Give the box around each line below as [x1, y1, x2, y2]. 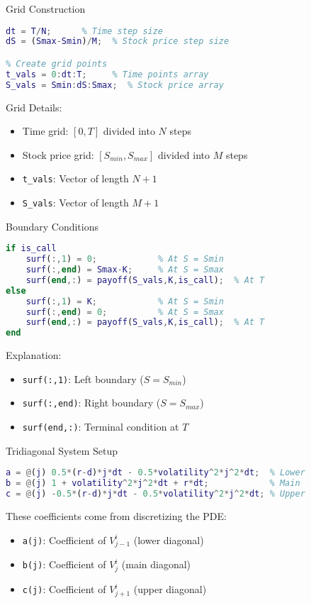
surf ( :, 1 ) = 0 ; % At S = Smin [26, 254, 224, 265]
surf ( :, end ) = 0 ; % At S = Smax [26, 306, 224, 317]
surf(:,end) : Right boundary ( [22, 395, 161, 410]
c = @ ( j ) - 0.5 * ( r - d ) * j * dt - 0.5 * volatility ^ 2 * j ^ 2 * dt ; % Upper [6, 489, 305, 499]
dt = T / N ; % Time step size [6, 26, 164, 36]
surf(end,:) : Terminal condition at [22, 419, 179, 434]
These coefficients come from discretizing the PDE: [6, 508, 227, 523]
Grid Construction [6, 1, 86, 16]
